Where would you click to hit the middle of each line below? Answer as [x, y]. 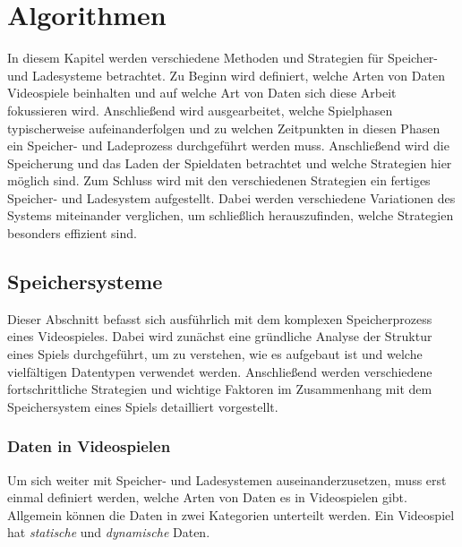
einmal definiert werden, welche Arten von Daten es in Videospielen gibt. [207, 497]
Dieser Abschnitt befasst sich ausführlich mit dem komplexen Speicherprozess [220, 318]
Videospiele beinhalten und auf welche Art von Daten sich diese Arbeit [202, 93]
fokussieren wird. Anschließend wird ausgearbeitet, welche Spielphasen [200, 110]
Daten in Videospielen [89, 446]
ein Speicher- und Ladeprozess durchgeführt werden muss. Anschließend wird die [228, 145]
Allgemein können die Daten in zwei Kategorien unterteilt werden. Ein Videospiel [231, 514]
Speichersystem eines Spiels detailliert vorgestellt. [143, 406]
